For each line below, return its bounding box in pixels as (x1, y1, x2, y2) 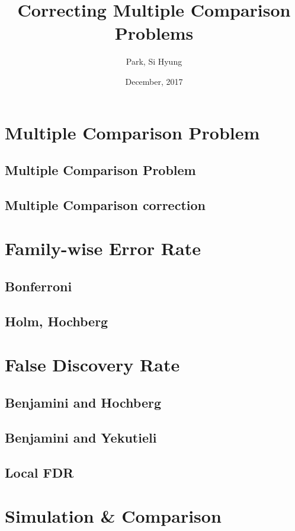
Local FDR (5, 463, 74, 481)
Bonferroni (5, 277, 72, 295)
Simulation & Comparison (5, 504, 222, 528)
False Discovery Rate (5, 352, 180, 377)
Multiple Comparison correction (5, 195, 206, 214)
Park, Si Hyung (126, 55, 182, 68)
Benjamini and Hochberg (5, 393, 162, 411)
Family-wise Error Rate (5, 236, 201, 260)
